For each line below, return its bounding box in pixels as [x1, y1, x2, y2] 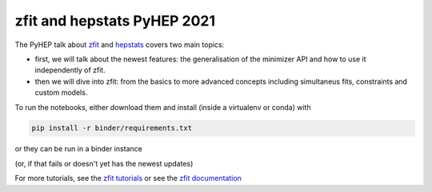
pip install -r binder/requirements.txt [31, 123, 192, 133]
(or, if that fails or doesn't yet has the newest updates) [14, 159, 194, 168]
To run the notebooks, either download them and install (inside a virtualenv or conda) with [14, 102, 311, 112]
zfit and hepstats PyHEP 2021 [14, 12, 216, 29]
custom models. [34, 88, 88, 97]
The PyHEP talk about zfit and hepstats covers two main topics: [14, 40, 225, 49]
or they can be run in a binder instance [14, 144, 143, 154]
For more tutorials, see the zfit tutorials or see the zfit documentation [14, 174, 242, 183]
